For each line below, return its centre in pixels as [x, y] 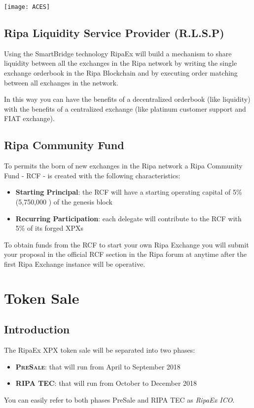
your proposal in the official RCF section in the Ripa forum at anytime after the [126, 254]
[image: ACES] [27, 7]
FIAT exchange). [29, 118]
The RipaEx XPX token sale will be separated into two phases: [100, 350]
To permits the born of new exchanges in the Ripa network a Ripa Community [123, 166]
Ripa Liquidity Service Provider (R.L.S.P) [114, 33]
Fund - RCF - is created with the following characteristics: [92, 175]
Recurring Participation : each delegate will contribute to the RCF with [128, 218]
